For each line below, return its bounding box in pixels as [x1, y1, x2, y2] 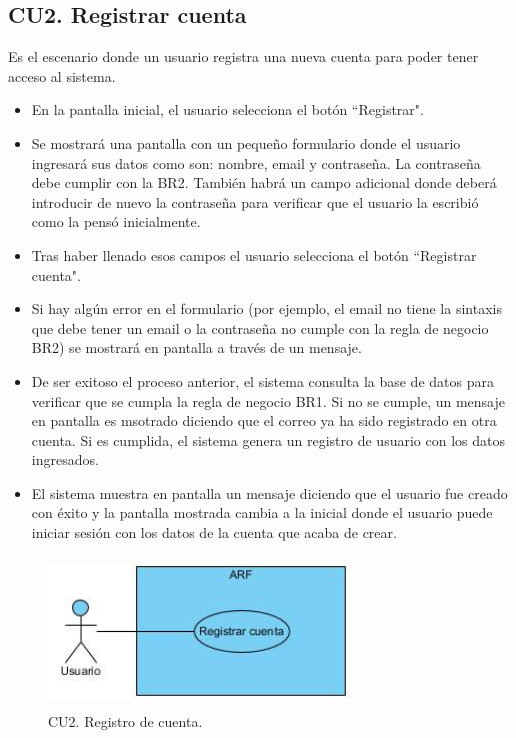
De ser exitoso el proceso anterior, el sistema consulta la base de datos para [31, 370, 494, 391]
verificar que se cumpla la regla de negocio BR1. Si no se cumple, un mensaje [31, 390, 505, 411]
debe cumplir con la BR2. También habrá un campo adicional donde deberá [31, 172, 497, 193]
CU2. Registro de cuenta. [48, 711, 203, 732]
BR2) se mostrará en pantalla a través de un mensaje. [31, 337, 362, 358]
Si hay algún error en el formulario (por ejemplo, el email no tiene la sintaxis [31, 298, 502, 319]
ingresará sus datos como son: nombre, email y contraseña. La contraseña [31, 152, 481, 173]
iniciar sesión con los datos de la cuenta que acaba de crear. [31, 522, 397, 543]
